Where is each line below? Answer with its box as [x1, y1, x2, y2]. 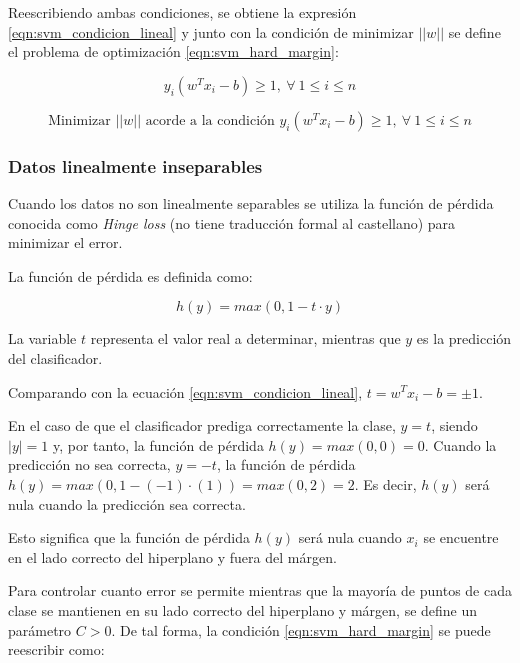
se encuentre [423, 527, 499, 548]
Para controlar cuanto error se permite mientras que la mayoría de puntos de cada [8, 580, 512, 601]
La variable [8, 328, 77, 349]
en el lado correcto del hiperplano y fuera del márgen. [8, 546, 337, 567]
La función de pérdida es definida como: [8, 265, 253, 286]
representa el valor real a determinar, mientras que [90, 328, 401, 349]
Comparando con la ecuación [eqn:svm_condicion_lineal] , [8, 381, 363, 402]
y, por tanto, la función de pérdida [52, 434, 264, 455]
